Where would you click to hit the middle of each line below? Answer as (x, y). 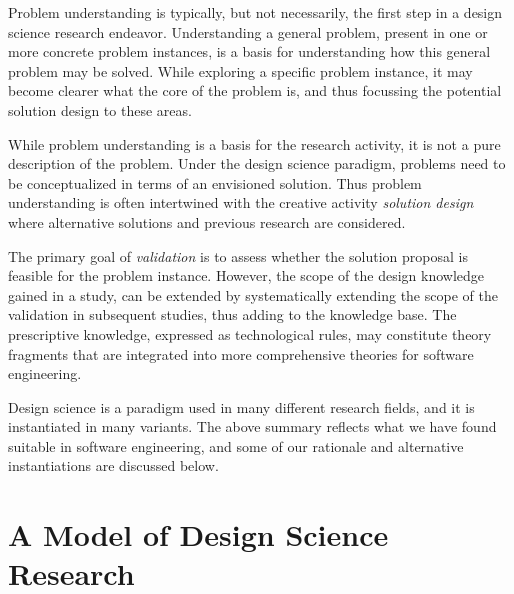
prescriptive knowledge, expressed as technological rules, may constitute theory (250, 333)
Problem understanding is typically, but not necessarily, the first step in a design (255, 12)
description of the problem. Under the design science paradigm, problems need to (257, 163)
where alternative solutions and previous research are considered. (207, 221)
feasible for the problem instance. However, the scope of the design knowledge (246, 275)
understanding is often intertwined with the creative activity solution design (241, 202)
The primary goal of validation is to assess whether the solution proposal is (238, 255)
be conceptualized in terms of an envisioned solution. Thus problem (215, 182)
